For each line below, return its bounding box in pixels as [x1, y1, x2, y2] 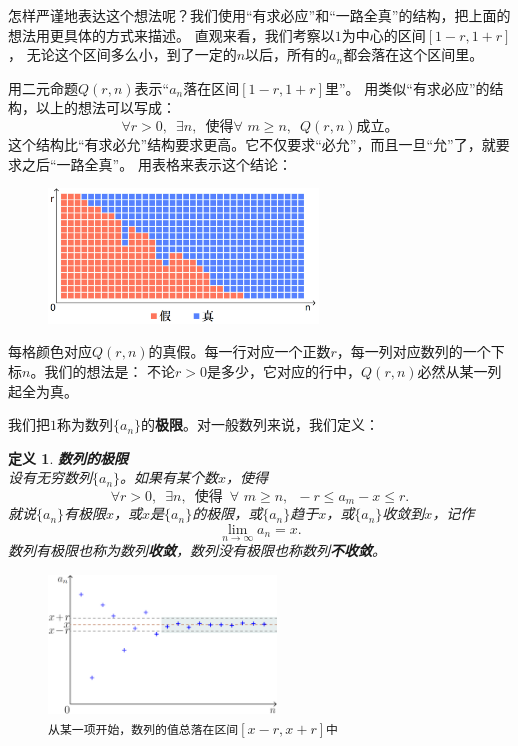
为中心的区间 [341, 24, 426, 45]
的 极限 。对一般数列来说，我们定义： [141, 414, 380, 435]
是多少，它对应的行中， [207, 361, 362, 382]
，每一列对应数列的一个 [336, 341, 491, 362]
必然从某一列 [417, 361, 502, 382]
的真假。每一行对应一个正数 [148, 341, 331, 362]
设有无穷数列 [8, 467, 92, 488]
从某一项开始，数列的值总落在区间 [48, 722, 239, 737]
